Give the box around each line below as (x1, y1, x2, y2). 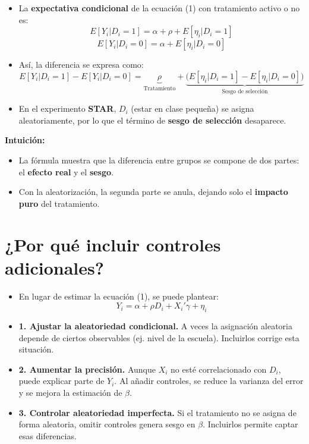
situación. (18, 343, 54, 355)
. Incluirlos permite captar (203, 418, 298, 430)
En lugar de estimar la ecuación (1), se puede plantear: (18, 289, 219, 302)
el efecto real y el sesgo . (18, 165, 113, 178)
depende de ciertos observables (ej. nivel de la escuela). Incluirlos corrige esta (18, 331, 299, 344)
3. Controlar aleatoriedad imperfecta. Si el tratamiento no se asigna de (18, 406, 297, 418)
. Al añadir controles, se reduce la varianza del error (114, 374, 304, 387)
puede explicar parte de (18, 374, 105, 387)
